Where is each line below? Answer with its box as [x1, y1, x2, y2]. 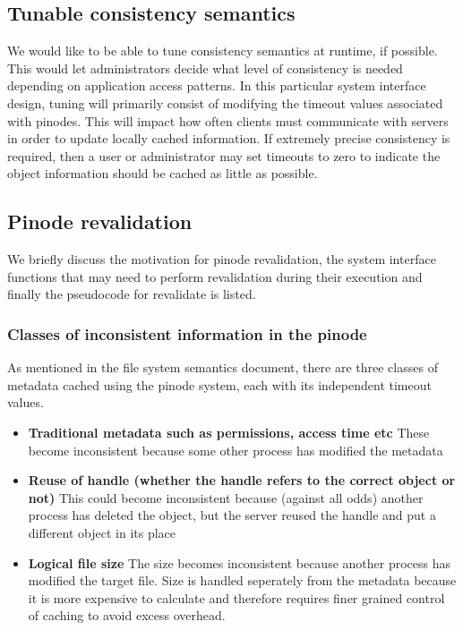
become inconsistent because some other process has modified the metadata [28, 440, 443, 459]
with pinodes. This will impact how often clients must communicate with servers [7, 111, 449, 130]
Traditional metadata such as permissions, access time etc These [28, 422, 430, 441]
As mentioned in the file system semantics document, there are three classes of [7, 358, 438, 377]
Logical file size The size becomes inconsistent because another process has [28, 553, 450, 572]
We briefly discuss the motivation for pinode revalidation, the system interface [7, 250, 436, 268]
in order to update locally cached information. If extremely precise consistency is [7, 129, 450, 148]
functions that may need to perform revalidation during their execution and [7, 267, 423, 285]
